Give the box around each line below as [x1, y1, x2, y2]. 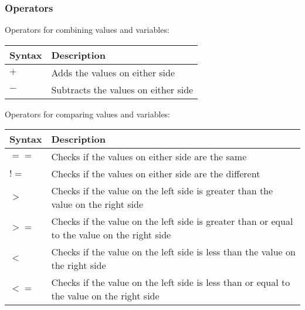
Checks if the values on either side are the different [51, 167, 260, 181]
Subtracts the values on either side [51, 82, 194, 96]
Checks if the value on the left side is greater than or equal [51, 214, 293, 228]
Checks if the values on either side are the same [51, 150, 247, 164]
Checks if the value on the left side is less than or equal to [51, 275, 290, 289]
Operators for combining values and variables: [5, 23, 170, 36]
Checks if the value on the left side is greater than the [51, 184, 273, 198]
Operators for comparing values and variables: [5, 107, 171, 120]
